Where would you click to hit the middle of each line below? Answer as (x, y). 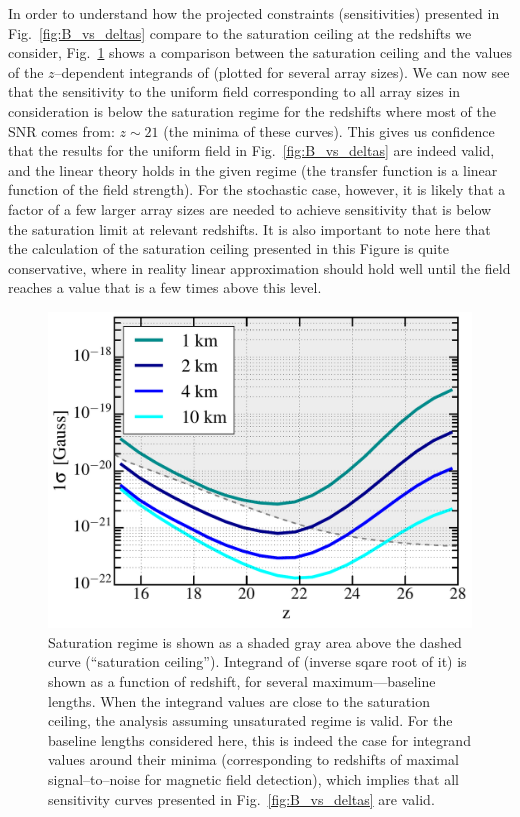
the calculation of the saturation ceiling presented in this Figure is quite (228, 248)
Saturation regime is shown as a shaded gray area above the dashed (255, 641)
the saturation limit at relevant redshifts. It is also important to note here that (249, 228)
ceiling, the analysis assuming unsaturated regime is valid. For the (250, 720)
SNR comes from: (61, 130)
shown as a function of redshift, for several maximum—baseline (242, 681)
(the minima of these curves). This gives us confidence (329, 130)
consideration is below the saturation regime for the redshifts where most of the (252, 110)
